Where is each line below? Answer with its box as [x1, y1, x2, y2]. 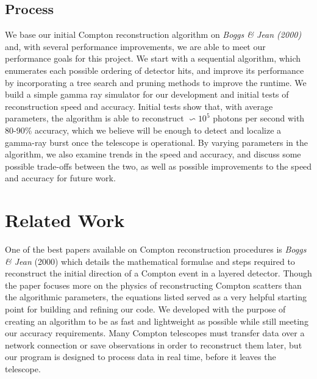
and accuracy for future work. [5, 171, 116, 184]
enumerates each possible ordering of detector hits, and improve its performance [5, 63, 304, 76]
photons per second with [213, 112, 305, 125]
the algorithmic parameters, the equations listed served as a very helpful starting [5, 291, 307, 303]
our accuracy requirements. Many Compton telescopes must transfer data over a [5, 327, 305, 339]
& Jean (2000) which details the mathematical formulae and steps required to [5, 254, 295, 267]
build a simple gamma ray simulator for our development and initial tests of [5, 88, 289, 101]
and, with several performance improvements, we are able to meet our [5, 40, 266, 52]
